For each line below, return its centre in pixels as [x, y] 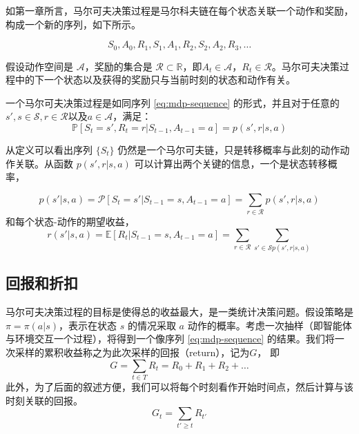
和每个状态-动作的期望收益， [70, 221]
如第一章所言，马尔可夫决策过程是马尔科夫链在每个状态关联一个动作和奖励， [179, 10]
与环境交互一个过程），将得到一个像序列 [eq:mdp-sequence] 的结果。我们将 [170, 339]
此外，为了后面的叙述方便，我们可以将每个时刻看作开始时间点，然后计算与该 [179, 386]
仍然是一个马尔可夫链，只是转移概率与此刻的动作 [229, 150]
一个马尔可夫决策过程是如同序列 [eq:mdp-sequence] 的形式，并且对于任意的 [173, 102]
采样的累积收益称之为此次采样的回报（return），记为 [132, 352]
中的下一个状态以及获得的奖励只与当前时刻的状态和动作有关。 [155, 80]
